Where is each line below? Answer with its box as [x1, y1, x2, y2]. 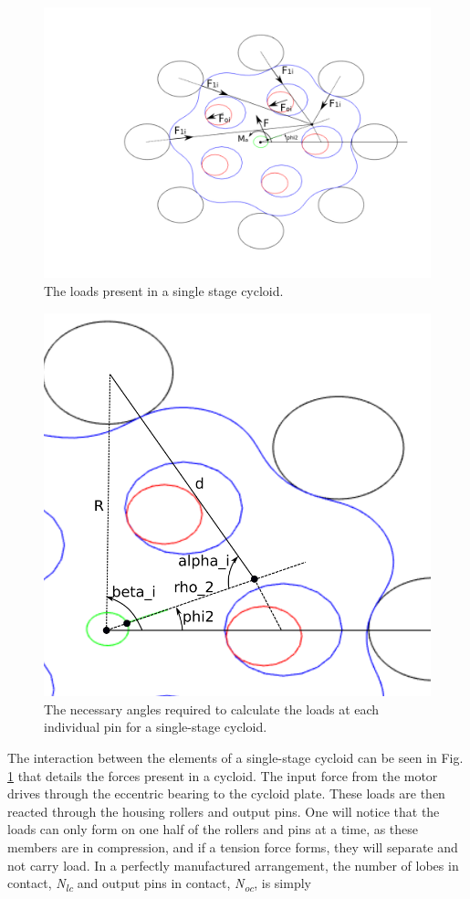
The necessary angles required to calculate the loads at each [44, 699, 380, 718]
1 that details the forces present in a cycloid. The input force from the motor [7, 766, 438, 785]
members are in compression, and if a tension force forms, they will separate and [7, 838, 458, 857]
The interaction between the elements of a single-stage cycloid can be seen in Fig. [7, 748, 464, 767]
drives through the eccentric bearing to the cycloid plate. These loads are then [7, 784, 445, 803]
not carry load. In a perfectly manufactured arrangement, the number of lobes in [7, 855, 459, 874]
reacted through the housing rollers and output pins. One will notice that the [7, 801, 440, 820]
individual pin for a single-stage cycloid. [44, 717, 267, 736]
